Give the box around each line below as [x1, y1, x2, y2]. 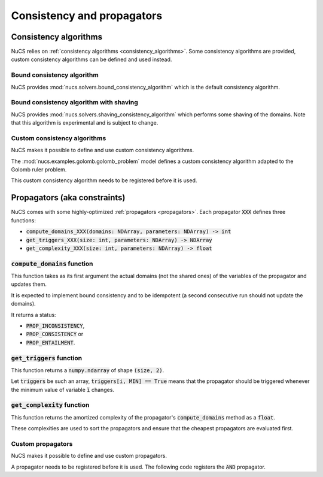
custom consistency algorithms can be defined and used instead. [11, 56, 172, 63]
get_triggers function [11, 354, 83, 362]
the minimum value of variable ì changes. [11, 386, 115, 393]
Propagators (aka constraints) [11, 192, 126, 203]
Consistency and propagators [11, 9, 163, 22]
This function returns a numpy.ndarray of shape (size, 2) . [11, 366, 164, 374]
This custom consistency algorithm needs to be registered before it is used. [11, 177, 197, 184]
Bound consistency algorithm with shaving [11, 98, 139, 107]
